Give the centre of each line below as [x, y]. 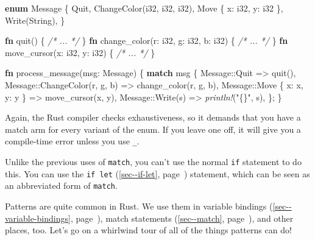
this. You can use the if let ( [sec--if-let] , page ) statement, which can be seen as [157, 173]
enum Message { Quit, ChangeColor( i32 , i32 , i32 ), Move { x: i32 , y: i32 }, [144, 8]
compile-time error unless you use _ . [72, 141]
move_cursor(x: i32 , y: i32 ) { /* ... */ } [80, 52]
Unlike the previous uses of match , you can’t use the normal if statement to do [153, 161]
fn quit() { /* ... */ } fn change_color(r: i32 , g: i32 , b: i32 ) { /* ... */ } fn [147, 41]
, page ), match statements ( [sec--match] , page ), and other [182, 218]
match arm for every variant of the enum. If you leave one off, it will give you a [153, 129]
